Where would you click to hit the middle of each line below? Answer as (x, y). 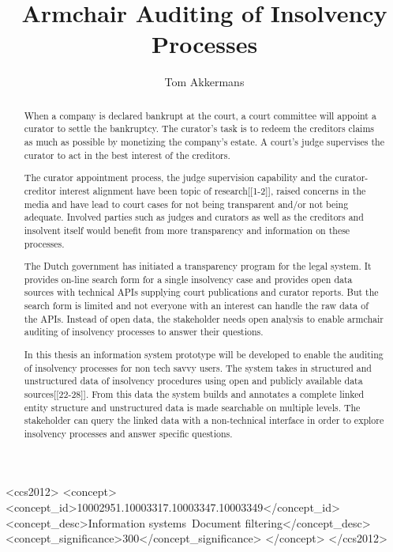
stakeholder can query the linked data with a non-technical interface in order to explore (204, 420)
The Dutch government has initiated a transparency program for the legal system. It (198, 266)
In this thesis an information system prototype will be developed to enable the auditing (204, 354)
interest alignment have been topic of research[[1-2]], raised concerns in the (213, 190)
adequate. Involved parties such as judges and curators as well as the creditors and (194, 217)
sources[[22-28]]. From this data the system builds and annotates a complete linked (194, 393)
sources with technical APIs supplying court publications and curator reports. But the (201, 292)
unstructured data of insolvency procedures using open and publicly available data (193, 381)
